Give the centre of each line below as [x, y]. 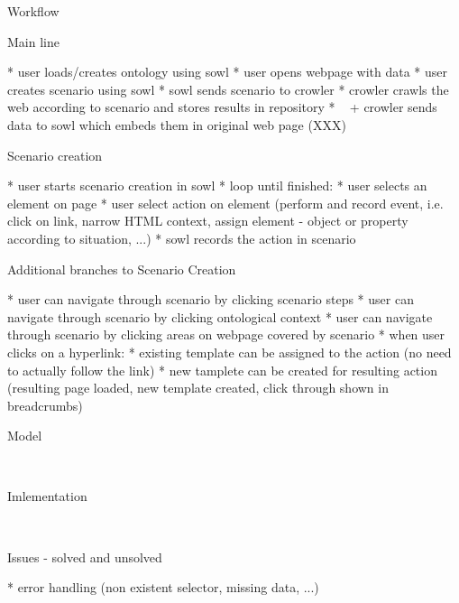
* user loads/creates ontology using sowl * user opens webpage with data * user [227, 72]
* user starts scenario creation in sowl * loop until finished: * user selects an [217, 186]
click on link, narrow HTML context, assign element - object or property [208, 221]
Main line [33, 41]
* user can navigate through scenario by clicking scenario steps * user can [211, 299]
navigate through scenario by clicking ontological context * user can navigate [220, 316]
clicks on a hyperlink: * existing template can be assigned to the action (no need [229, 352]
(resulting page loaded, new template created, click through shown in [198, 388]
